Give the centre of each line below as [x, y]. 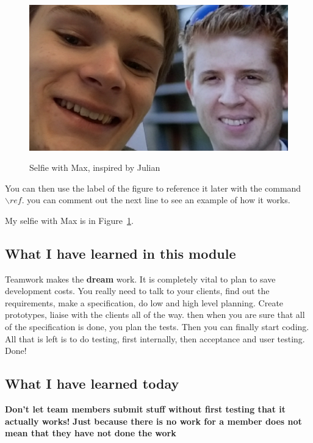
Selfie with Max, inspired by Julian [95, 167]
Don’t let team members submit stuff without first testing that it [145, 409]
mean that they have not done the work [91, 433]
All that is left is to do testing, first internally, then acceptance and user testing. [155, 338]
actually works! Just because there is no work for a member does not [153, 421]
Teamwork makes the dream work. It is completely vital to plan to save [140, 279]
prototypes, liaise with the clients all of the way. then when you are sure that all [155, 315]
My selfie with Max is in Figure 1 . [69, 220]
